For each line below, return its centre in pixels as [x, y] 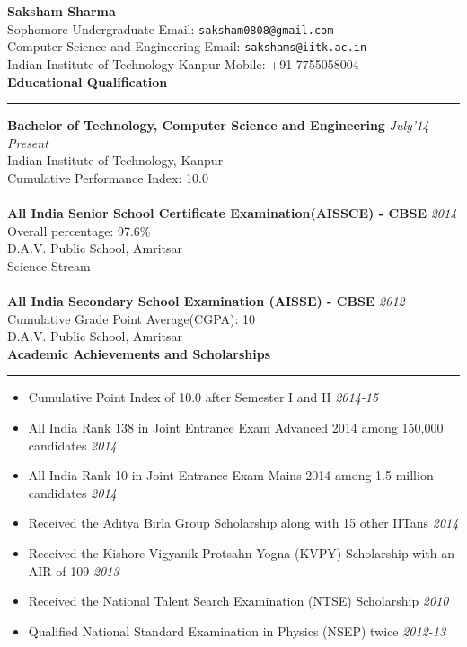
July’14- [411, 125]
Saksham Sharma [62, 11]
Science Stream [49, 265]
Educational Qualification [88, 81]
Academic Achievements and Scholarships [139, 353]
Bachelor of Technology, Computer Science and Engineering [196, 125]
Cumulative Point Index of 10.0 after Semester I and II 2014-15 [203, 397]
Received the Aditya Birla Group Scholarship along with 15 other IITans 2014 [243, 523]
